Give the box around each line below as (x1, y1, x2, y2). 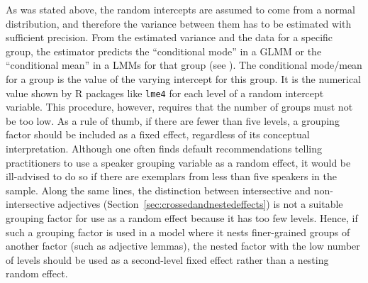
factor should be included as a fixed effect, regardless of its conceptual (6, 127, 310, 142)
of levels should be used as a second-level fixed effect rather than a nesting (6, 252, 329, 267)
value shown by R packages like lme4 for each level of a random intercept (6, 85, 324, 100)
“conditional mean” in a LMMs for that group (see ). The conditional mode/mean (6, 57, 362, 72)
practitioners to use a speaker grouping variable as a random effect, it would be (6, 155, 351, 170)
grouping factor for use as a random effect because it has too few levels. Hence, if (6, 210, 358, 225)
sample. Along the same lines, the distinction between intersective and (6, 182, 311, 197)
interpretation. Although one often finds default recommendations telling (6, 141, 322, 155)
